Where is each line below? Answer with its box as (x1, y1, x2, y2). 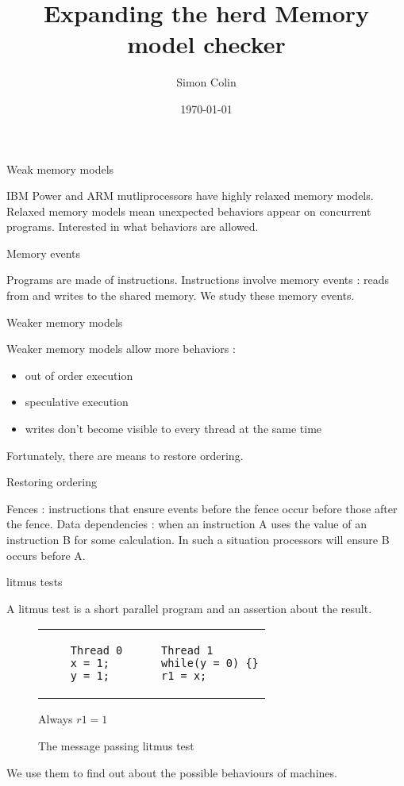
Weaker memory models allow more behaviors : (6, 340, 236, 357)
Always (38, 711, 73, 727)
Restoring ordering (6, 474, 97, 490)
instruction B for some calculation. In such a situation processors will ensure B (6, 531, 390, 547)
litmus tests (6, 573, 63, 590)
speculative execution (25, 393, 129, 410)
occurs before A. (6, 546, 86, 563)
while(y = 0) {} (160, 657, 259, 670)
